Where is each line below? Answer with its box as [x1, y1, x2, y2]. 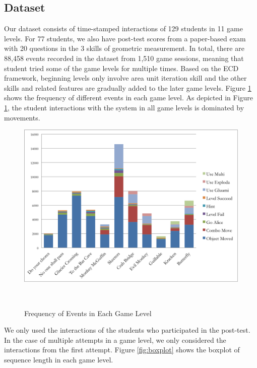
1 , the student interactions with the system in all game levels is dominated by [4, 102, 244, 112]
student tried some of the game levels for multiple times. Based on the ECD [4, 63, 239, 73]
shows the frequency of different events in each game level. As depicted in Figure [4, 92, 253, 103]
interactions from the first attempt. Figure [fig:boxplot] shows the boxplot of [4, 344, 240, 355]
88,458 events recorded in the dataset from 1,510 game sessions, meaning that [4, 52, 244, 63]
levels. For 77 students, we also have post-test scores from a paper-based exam [4, 33, 246, 43]
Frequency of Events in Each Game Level [24, 308, 152, 318]
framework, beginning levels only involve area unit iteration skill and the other [4, 73, 247, 83]
